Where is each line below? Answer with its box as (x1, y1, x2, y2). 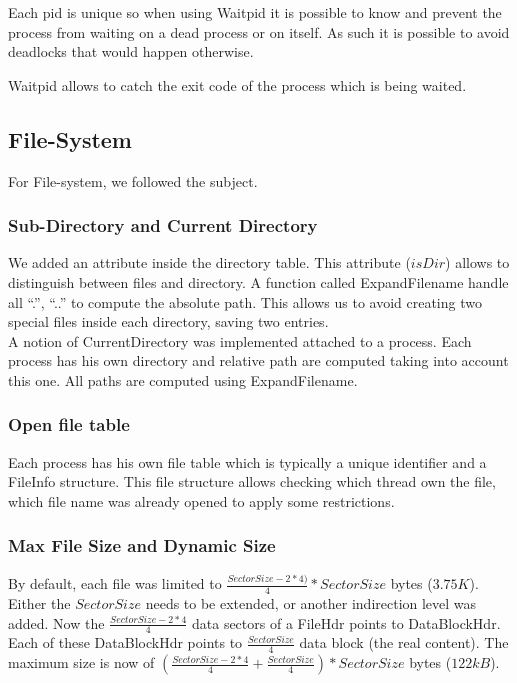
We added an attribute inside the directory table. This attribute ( (8, 252, 411, 273)
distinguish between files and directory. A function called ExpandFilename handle (8, 271, 509, 292)
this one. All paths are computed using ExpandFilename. (8, 369, 358, 390)
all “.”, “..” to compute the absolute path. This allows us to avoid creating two (8, 291, 482, 312)
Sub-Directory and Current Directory (8, 213, 318, 238)
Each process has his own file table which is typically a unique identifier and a (8, 451, 487, 472)
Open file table (8, 412, 130, 437)
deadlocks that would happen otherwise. (8, 41, 254, 62)
